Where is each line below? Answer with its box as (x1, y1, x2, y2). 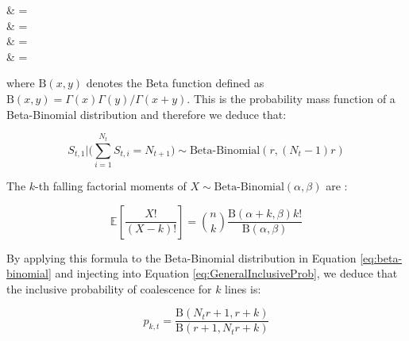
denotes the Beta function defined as (86, 75, 264, 91)
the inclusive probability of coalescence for (6, 280, 212, 297)
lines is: (225, 280, 261, 297)
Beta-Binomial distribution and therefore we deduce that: (6, 105, 287, 122)
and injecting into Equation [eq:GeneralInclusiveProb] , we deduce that (55, 265, 398, 282)
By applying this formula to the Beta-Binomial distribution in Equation (6, 249, 357, 266)
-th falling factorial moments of (35, 177, 187, 193)
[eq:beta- (360, 249, 403, 266)
